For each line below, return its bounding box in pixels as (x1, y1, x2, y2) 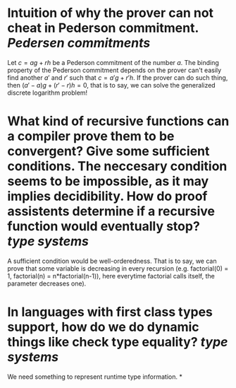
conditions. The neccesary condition (7, 158, 228, 175)
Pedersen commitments (7, 35, 151, 51)
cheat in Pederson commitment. (7, 20, 199, 36)
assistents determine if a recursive (7, 204, 216, 220)
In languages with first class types (7, 304, 213, 320)
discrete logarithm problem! (7, 88, 88, 97)
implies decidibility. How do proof (7, 189, 208, 204)
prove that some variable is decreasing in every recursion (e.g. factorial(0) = (7, 264, 229, 273)
